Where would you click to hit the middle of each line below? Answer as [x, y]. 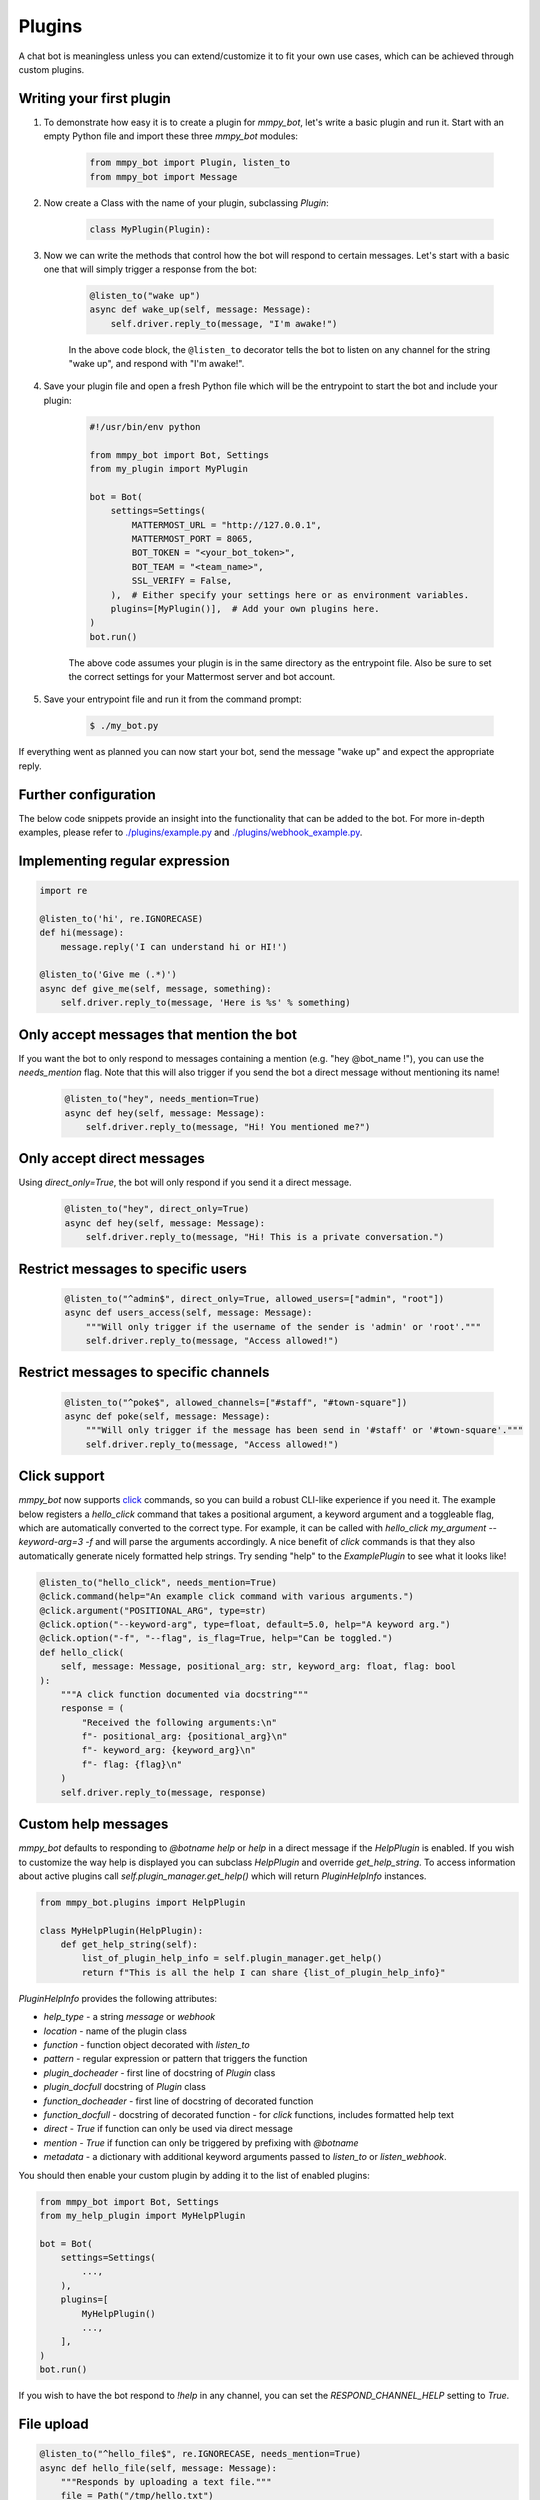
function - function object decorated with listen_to [146, 2044]
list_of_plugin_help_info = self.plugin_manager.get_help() [232, 1958]
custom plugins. [51, 69]
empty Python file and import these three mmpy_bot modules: [171, 136]
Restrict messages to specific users [132, 1268]
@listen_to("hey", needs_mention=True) [162, 1099]
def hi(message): [82, 933]
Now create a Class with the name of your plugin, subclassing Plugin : [186, 202]
